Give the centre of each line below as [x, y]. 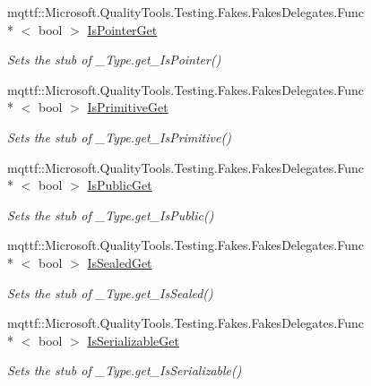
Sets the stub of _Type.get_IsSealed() [110, 292]
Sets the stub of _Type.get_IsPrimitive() [119, 137]
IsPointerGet [122, 29]
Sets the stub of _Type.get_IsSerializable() [125, 370]
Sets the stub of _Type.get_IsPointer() [114, 60]
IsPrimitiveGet [128, 107]
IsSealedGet [120, 262]
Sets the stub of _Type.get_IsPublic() [111, 214]
